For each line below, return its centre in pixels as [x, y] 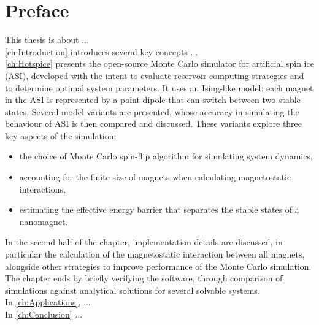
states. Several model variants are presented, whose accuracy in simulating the [152, 111]
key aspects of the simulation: [61, 135]
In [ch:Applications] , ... [48, 302]
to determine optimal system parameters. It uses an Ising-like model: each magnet [159, 87]
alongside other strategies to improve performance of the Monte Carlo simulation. [158, 266]
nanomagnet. [44, 221]
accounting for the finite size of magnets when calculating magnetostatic [155, 177]
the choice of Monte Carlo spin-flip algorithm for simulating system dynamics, [166, 156]
